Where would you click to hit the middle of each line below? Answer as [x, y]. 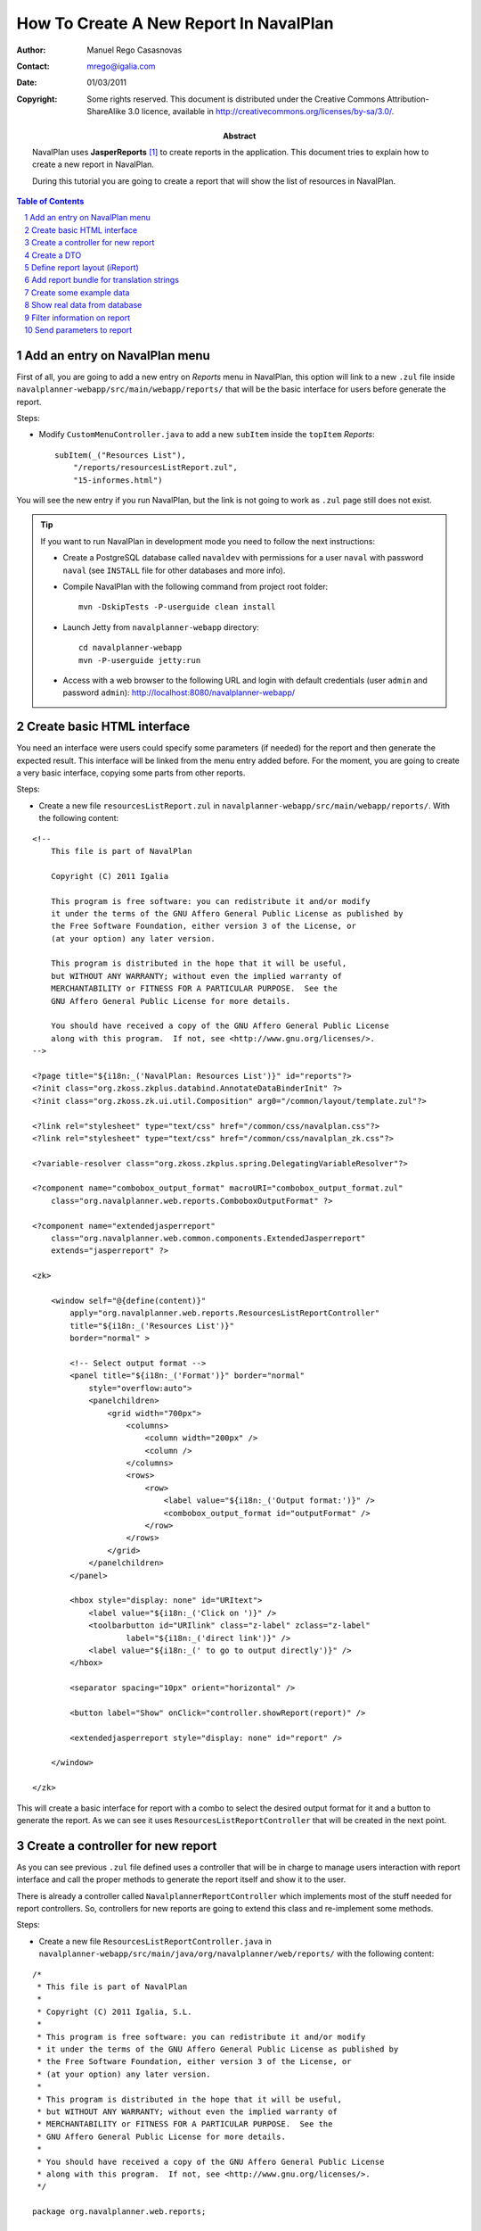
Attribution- [408, 99]
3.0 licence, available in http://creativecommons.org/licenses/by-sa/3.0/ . [261, 112]
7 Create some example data [77, 292]
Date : [27, 83]
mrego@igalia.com [121, 66]
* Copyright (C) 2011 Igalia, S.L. [114, 2011]
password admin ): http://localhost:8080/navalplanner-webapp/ [179, 693]
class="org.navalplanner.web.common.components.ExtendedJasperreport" [208, 1239]
